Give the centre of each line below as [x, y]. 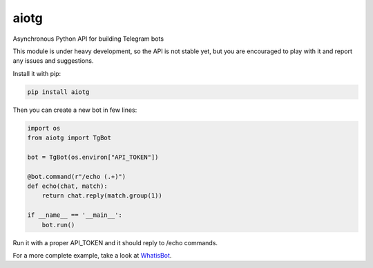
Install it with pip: [37, 73]
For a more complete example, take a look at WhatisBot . [92, 255]
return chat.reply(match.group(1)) [102, 196]
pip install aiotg [58, 92]
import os [44, 128]
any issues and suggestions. [53, 61]
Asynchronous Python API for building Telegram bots [88, 39]
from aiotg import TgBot [69, 138]
